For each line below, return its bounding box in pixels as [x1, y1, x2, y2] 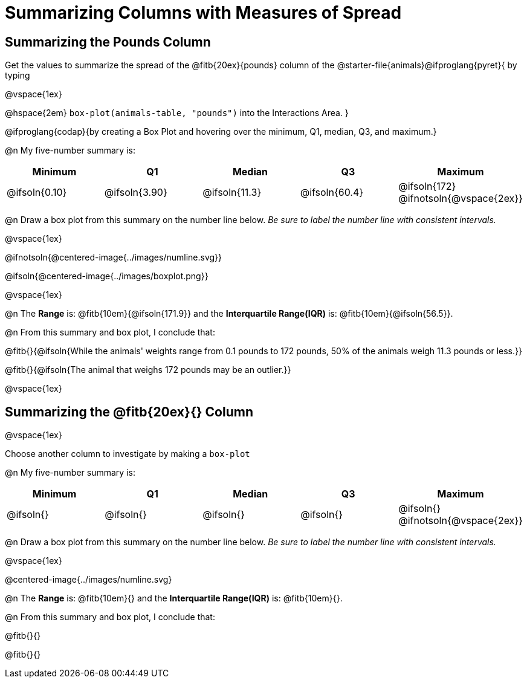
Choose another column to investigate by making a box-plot [5, 448, 250, 459]
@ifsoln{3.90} [104, 186, 167, 199]
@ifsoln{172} [398, 180, 456, 193]
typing [5, 70, 30, 81]
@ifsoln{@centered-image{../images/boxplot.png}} [5, 271, 209, 282]
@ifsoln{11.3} [202, 186, 262, 199]
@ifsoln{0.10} [7, 186, 67, 199]
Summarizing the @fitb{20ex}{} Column [5, 404, 253, 419]
